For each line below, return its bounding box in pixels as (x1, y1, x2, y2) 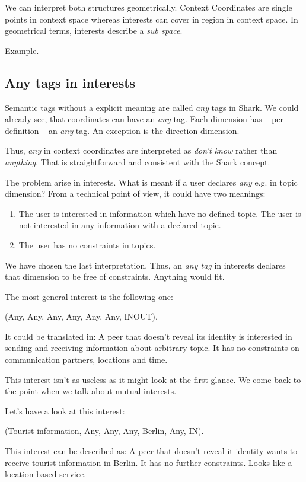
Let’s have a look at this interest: (5, 404, 125, 417)
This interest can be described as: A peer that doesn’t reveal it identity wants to (5, 445, 298, 457)
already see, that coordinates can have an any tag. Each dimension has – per (5, 113, 284, 125)
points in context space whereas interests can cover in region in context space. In (5, 12, 298, 25)
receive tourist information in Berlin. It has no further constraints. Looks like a (5, 456, 292, 468)
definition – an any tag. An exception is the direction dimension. (5, 124, 240, 136)
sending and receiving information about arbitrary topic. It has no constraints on (5, 341, 299, 354)
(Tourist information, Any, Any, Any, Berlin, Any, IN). (5, 424, 204, 437)
